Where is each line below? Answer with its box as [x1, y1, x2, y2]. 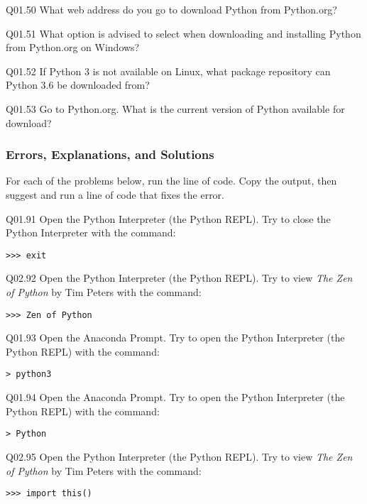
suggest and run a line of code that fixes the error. [6, 187, 224, 202]
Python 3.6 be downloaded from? [6, 77, 150, 92]
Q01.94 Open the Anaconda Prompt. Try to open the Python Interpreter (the [6, 390, 345, 405]
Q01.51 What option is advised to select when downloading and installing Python [6, 26, 361, 40]
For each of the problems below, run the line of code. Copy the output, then [6, 173, 337, 188]
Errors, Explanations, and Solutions [6, 146, 214, 163]
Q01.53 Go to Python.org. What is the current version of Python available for [6, 101, 345, 116]
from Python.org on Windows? [6, 40, 140, 55]
